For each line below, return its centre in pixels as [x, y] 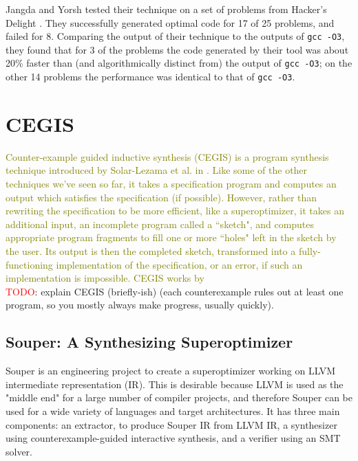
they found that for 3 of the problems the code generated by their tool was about [177, 49]
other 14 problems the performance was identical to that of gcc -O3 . [150, 77]
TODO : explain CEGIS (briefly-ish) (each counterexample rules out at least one [175, 291]
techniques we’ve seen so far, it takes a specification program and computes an [171, 184]
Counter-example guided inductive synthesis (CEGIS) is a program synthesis [167, 156]
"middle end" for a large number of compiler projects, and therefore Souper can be [179, 397]
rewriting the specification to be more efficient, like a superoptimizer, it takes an [175, 211]
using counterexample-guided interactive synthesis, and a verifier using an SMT [173, 438]
